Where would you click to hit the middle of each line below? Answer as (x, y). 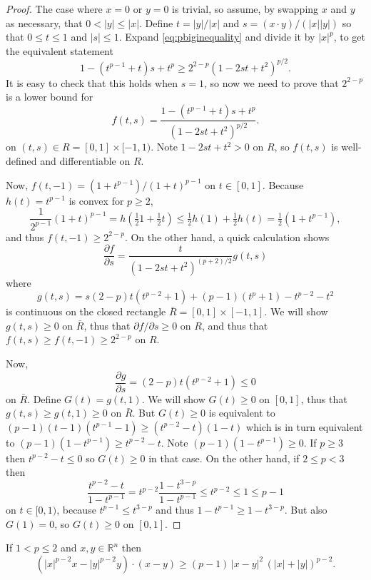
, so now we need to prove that (271, 82)
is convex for (96, 200)
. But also (306, 509)
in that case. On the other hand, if (224, 458)
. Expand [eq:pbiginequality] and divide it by (217, 37)
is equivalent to (242, 413)
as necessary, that (44, 22)
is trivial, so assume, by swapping (245, 9)
